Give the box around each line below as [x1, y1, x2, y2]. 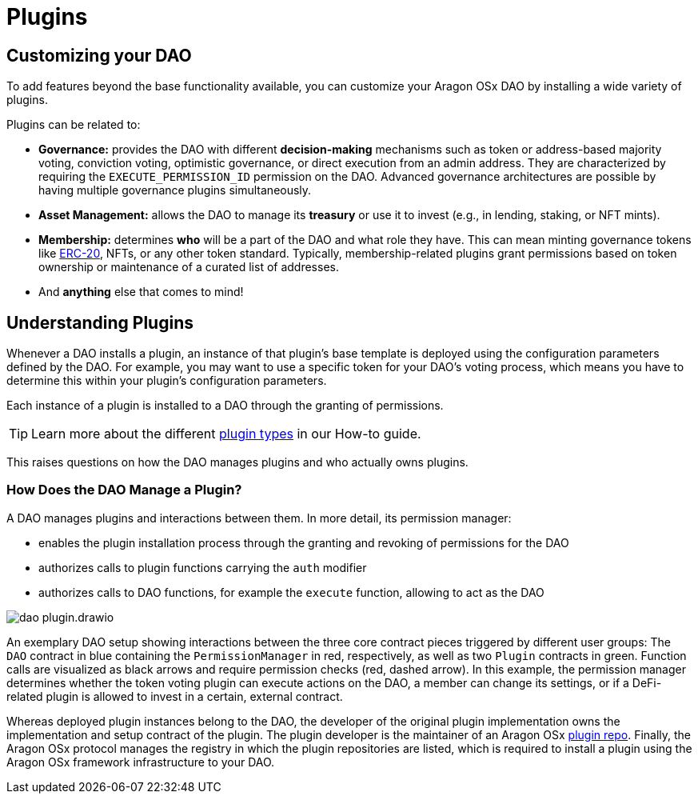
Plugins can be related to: [6, 118, 141, 132]
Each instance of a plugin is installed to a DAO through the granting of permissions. [6, 398, 444, 413]
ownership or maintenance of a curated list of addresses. [38, 260, 339, 274]
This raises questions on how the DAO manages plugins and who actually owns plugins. [6, 455, 469, 470]
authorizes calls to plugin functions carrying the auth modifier [38, 560, 367, 574]
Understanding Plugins [6, 312, 193, 333]
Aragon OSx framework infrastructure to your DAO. [6, 754, 275, 769]
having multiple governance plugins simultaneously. [38, 183, 312, 198]
